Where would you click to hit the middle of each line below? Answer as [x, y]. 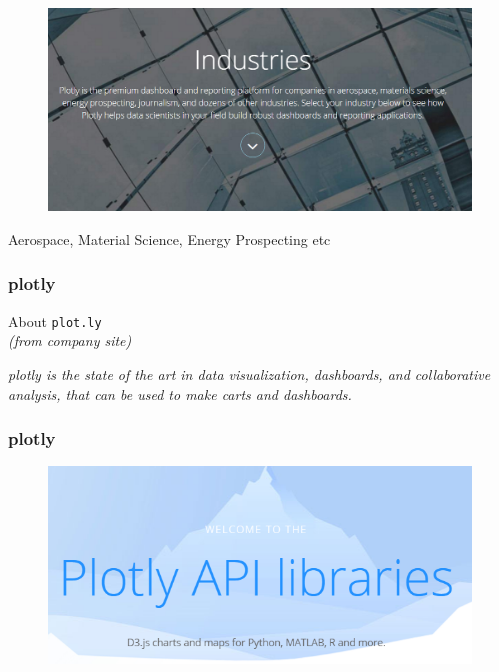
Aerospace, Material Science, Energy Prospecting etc [169, 238]
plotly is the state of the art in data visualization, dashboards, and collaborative [249, 373]
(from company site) [70, 340]
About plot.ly [55, 320]
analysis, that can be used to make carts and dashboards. [180, 393]
